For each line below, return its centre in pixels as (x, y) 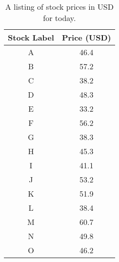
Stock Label (31, 37)
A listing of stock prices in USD (59, 7)
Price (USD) (86, 37)
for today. (59, 18)
